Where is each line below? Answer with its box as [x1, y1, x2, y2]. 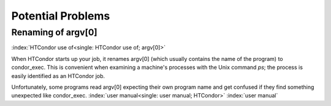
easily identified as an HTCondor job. [11, 72, 105, 79]
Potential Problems [11, 9, 110, 23]
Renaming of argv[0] [11, 27, 97, 38]
